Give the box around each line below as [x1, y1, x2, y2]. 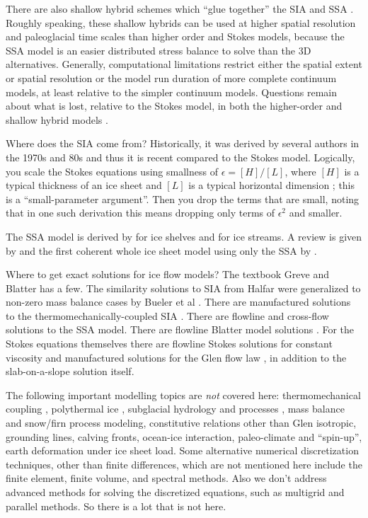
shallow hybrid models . [6, 112, 108, 127]
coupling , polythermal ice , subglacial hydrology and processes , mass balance [6, 401, 345, 416]
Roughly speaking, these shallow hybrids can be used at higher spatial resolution [6, 15, 356, 30]
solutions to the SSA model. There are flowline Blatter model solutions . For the [6, 322, 355, 337]
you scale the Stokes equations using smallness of [6, 163, 218, 178]
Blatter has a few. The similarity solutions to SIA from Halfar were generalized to [6, 280, 361, 295]
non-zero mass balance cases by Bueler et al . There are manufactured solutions [6, 294, 351, 309]
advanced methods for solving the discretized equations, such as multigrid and [6, 485, 345, 499]
